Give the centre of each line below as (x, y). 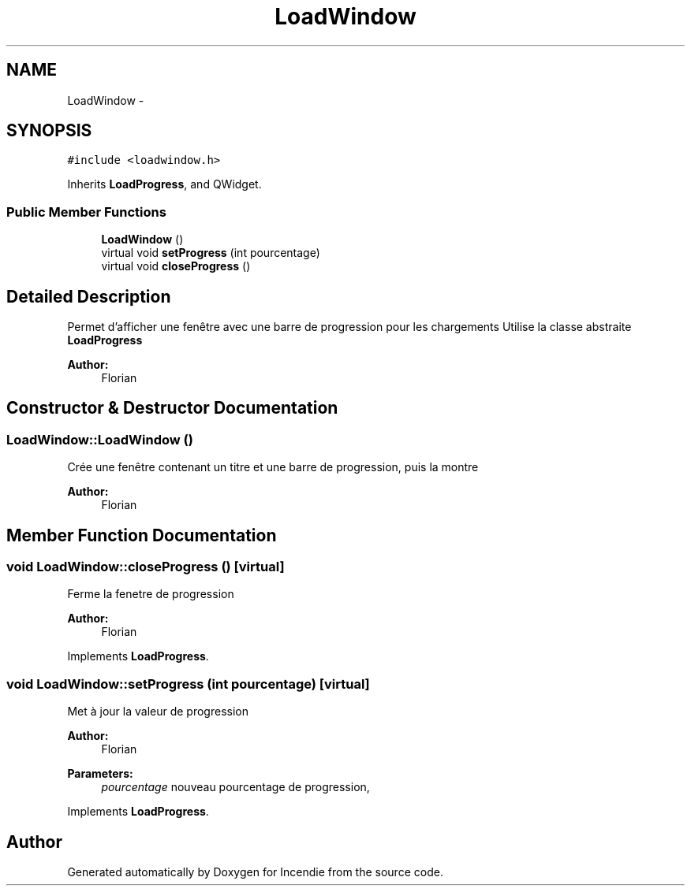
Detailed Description (89, 296)
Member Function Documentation (142, 535)
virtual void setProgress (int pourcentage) (211, 253)
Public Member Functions (86, 212)
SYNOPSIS (49, 131)
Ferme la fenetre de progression (151, 594)
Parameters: (100, 774)
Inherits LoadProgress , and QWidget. (164, 184)
